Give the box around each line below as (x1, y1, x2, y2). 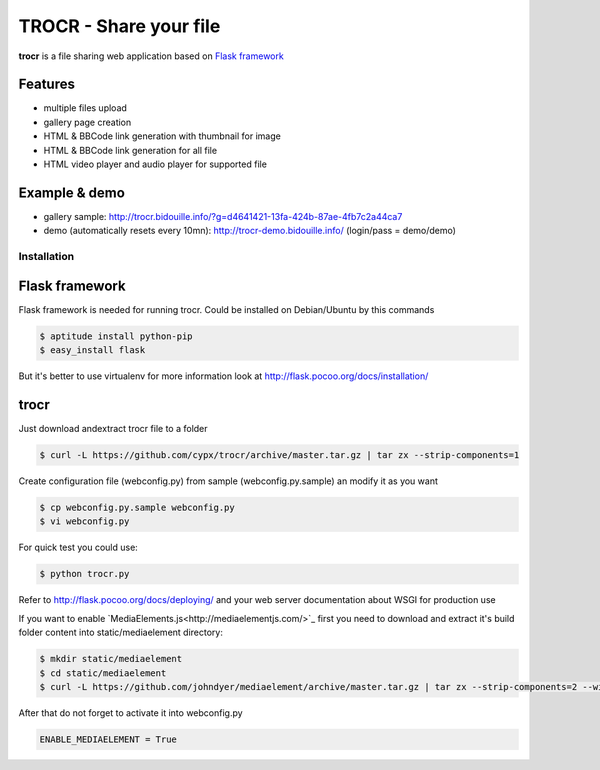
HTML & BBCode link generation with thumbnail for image (43, 130, 282, 142)
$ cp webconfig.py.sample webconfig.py (39, 502, 235, 513)
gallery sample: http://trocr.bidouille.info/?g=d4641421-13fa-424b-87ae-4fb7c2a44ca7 (43, 210, 403, 222)
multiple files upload (43, 102, 127, 114)
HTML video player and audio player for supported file (43, 158, 267, 170)
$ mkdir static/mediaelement (39, 653, 183, 665)
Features (18, 76, 75, 93)
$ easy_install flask (39, 345, 146, 356)
